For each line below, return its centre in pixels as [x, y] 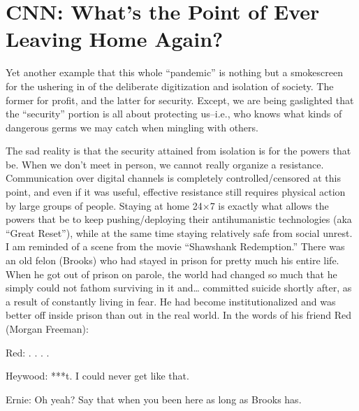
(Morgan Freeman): [47, 329]
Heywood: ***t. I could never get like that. [97, 376]
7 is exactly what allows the [269, 205]
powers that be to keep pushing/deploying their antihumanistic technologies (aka [179, 219]
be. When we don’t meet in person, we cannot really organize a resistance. [165, 164]
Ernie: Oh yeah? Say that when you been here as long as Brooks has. [154, 399]
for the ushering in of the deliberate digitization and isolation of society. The [170, 86]
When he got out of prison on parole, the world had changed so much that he [171, 274]
